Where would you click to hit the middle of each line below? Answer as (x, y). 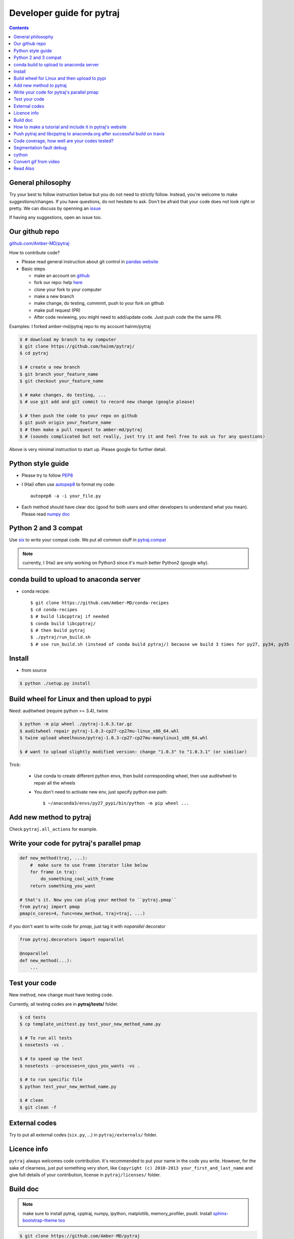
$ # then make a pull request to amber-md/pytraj (81, 429)
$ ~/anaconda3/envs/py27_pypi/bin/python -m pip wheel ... (116, 803)
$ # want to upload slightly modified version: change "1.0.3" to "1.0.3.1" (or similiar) (133, 752)
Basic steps (33, 269)
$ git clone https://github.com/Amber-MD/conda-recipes (100, 603)
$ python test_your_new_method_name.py (68, 1086)
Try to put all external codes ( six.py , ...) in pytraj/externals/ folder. (83, 1135)
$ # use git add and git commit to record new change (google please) (107, 402)
